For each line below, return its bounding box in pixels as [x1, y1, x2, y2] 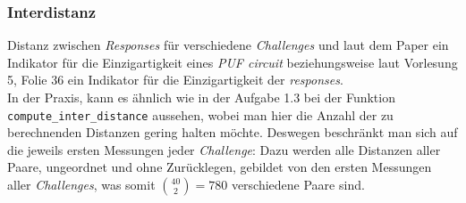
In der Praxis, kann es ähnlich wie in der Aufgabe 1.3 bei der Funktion [7, 88, 395, 106]
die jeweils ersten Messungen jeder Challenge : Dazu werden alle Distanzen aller [7, 140, 441, 158]
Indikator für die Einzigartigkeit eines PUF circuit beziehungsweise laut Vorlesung [7, 53, 458, 71]
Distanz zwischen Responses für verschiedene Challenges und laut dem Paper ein [7, 36, 449, 54]
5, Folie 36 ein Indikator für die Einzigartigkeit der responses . [7, 70, 343, 89]
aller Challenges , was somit [7, 175, 156, 194]
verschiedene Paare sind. [231, 175, 365, 194]
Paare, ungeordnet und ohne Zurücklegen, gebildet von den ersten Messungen [7, 158, 432, 176]
